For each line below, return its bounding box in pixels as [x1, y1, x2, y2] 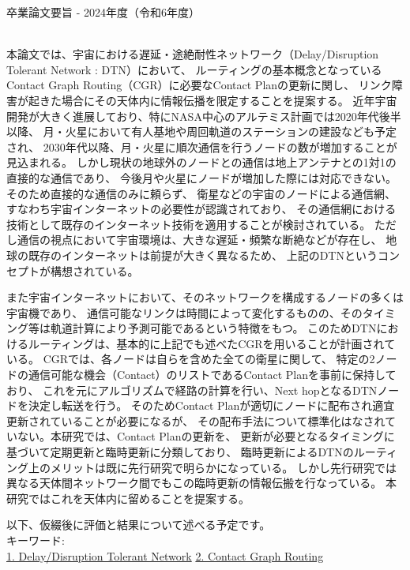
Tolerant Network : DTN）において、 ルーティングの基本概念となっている [6, 61, 382, 77]
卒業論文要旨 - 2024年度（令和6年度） [6, 4, 200, 20]
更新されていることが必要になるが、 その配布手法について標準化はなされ [6, 412, 386, 429]
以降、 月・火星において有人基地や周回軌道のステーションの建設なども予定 [6, 123, 397, 140]
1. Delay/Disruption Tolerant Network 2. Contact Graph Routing [6, 547, 324, 564]
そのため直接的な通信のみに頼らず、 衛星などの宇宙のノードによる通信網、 [6, 185, 396, 201]
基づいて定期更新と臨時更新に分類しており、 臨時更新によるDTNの [6, 444, 354, 460]
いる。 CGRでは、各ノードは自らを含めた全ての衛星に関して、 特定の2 [6, 351, 375, 367]
